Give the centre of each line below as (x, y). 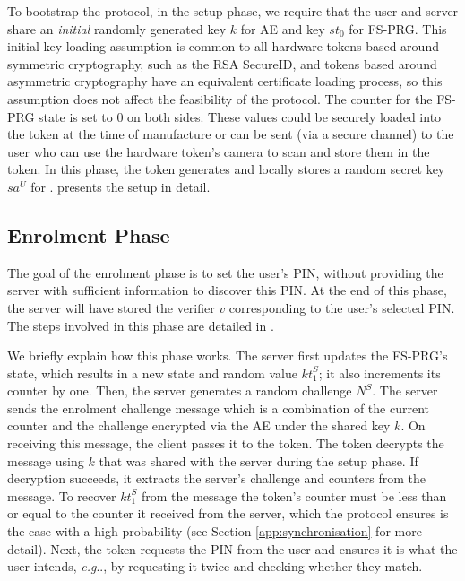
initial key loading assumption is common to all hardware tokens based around (223, 46)
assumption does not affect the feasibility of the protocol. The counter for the (220, 98)
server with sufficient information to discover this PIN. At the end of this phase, (227, 290)
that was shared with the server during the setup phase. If (258, 460)
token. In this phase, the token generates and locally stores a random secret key (226, 169)
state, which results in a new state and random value (152, 373)
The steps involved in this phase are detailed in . (141, 325)
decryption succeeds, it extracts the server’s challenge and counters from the (216, 478)
